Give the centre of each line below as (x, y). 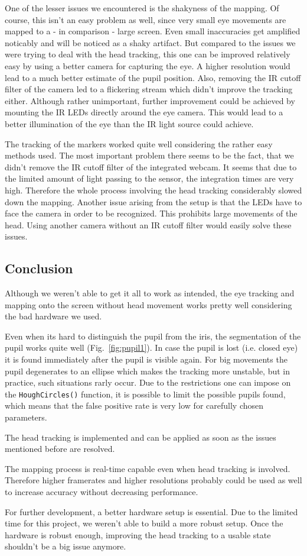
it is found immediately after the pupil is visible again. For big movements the (146, 359)
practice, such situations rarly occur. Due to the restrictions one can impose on (148, 382)
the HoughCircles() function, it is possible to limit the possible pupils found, (145, 394)
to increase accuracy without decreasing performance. (102, 492)
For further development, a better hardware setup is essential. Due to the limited (151, 511)
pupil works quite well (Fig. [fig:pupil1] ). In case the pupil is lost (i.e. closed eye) (151, 347)
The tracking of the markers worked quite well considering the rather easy (139, 143)
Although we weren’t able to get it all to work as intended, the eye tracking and (150, 293)
